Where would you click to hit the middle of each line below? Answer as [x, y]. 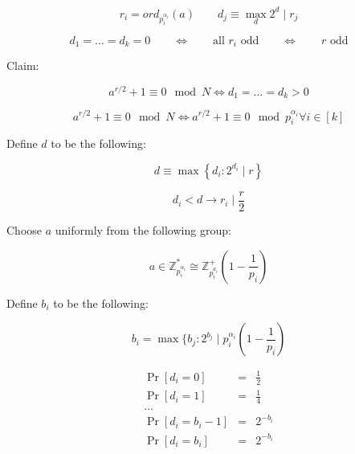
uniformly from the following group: [143, 229]
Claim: [23, 65]
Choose [24, 229]
